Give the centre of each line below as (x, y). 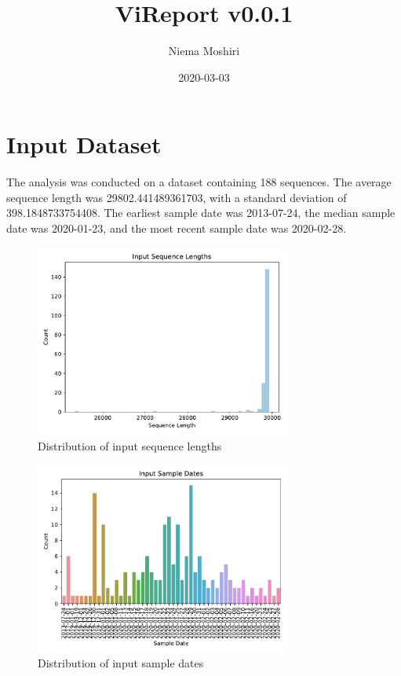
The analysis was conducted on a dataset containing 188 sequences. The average (199, 182)
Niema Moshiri (204, 51)
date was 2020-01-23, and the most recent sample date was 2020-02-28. (177, 228)
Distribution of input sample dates (121, 663)
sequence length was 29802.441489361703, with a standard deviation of (177, 197)
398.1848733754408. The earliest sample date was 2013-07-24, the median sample (201, 213)
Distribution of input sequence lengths (130, 445)
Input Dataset (84, 144)
